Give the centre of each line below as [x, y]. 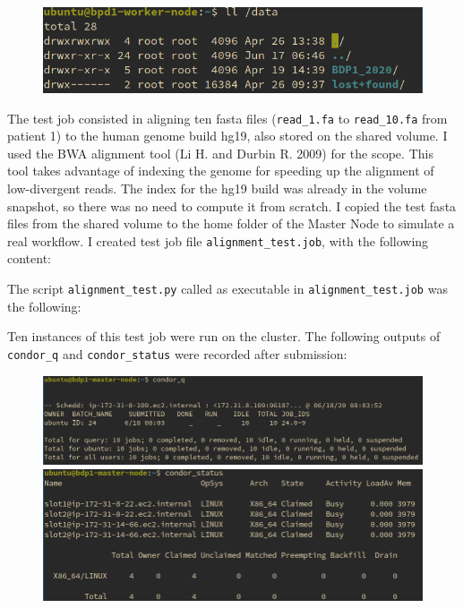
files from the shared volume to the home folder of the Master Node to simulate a [231, 223]
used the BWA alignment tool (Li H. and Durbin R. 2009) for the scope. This [220, 153]
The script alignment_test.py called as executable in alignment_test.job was [227, 289]
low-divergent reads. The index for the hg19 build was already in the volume [217, 188]
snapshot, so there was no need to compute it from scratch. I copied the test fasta [232, 206]
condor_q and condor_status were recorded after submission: [177, 353]
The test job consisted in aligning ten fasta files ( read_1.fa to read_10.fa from [227, 118]
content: [29, 258]
